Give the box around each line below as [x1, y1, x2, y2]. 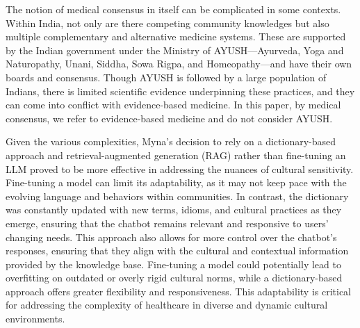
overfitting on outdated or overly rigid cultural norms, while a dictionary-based [6, 270, 343, 285]
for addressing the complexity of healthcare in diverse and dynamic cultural [6, 297, 328, 312]
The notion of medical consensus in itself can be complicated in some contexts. [6, 2, 341, 16]
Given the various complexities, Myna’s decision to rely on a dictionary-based [6, 134, 336, 149]
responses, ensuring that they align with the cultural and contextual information [6, 243, 349, 258]
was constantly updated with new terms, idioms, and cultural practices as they [6, 202, 342, 217]
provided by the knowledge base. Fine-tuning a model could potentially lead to [6, 256, 341, 271]
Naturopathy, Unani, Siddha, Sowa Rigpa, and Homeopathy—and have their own [6, 56, 352, 71]
